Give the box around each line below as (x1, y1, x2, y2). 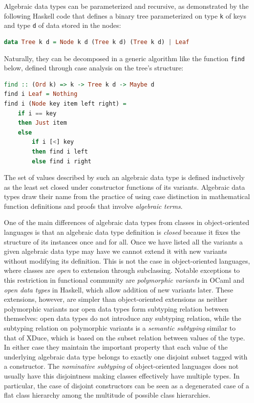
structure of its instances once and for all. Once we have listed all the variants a (4, 236, 243, 246)
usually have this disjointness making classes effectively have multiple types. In (4, 370, 240, 381)
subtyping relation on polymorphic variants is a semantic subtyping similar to (4, 323, 236, 333)
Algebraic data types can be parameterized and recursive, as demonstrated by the (4, 1, 249, 11)
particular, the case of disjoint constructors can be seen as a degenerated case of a (4, 380, 249, 390)
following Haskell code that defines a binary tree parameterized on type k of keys (4, 10, 246, 21)
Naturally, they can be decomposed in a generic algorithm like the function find (4, 53, 245, 63)
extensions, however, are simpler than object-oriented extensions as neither (4, 294, 228, 304)
